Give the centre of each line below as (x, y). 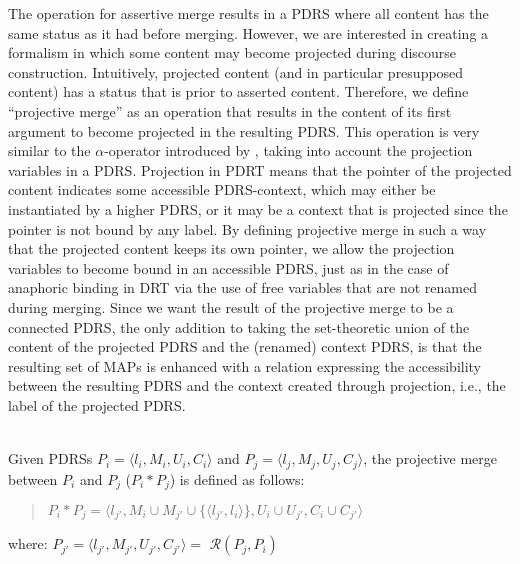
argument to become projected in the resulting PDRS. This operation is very (244, 130)
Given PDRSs (50, 458)
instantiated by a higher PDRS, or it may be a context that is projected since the (258, 208)
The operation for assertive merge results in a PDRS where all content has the (248, 13)
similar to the (49, 150)
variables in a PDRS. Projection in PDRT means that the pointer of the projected (260, 169)
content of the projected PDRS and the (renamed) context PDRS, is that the (245, 346)
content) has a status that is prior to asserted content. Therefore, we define (238, 91)
